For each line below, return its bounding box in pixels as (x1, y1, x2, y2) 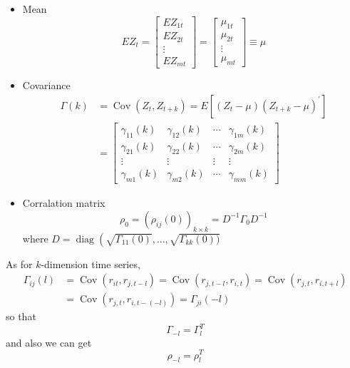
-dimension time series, (41, 256, 140, 271)
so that (6, 309, 36, 324)
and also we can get (6, 334, 92, 349)
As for (6, 256, 33, 271)
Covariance (22, 78, 71, 93)
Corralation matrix (22, 195, 105, 210)
